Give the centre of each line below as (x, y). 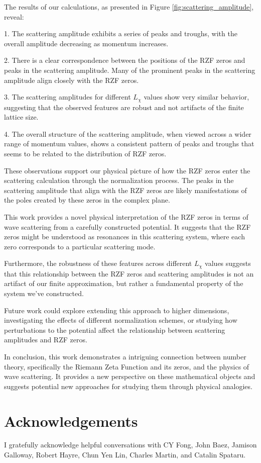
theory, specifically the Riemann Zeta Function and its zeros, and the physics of (127, 366)
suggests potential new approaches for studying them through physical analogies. (128, 386)
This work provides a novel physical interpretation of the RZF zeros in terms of (126, 216)
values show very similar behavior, (197, 97)
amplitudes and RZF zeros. (46, 340)
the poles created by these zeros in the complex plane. (87, 200)
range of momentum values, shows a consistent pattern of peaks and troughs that (129, 144)
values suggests (228, 263)
